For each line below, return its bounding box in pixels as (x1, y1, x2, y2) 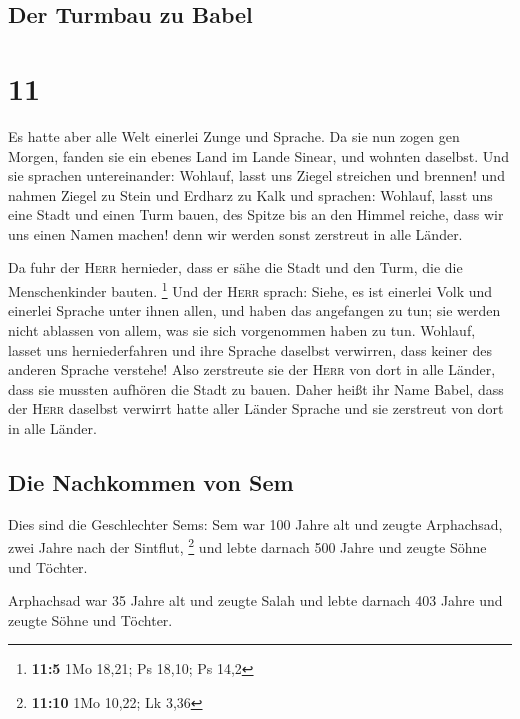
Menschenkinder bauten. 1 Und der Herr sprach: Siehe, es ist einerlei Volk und (8, 278, 493, 301)
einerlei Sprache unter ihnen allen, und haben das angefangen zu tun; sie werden (8, 300, 501, 321)
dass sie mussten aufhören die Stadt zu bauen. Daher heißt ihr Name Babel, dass (8, 378, 504, 399)
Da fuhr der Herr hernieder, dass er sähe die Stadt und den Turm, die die (8, 257, 463, 278)
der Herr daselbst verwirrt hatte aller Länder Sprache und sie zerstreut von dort (8, 398, 504, 419)
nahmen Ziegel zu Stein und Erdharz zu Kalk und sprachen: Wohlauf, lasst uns (8, 184, 493, 205)
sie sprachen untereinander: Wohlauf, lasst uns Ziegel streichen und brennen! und (8, 165, 505, 186)
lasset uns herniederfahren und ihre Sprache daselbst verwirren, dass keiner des (8, 339, 492, 360)
